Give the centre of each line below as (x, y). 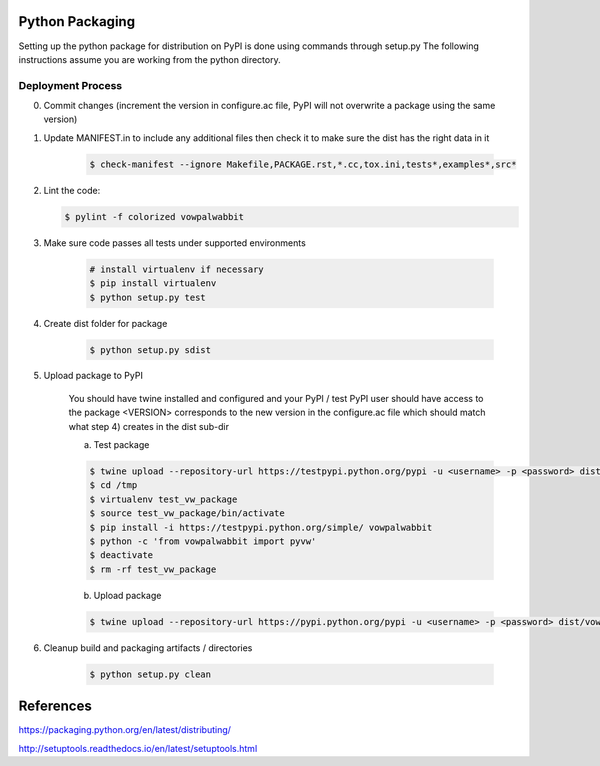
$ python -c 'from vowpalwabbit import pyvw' (203, 541)
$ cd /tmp (113, 485)
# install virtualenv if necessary (176, 269)
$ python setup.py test (148, 297)
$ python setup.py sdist (150, 349)
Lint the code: (72, 190)
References (55, 706)
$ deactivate (121, 555)
